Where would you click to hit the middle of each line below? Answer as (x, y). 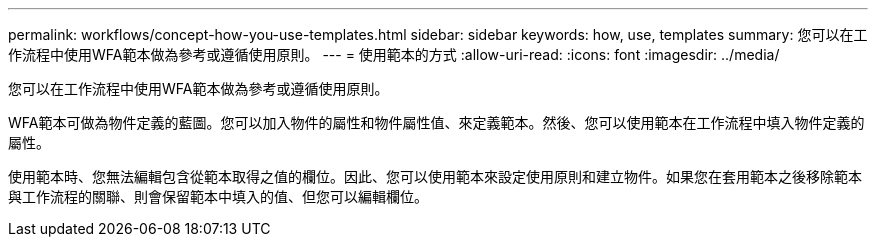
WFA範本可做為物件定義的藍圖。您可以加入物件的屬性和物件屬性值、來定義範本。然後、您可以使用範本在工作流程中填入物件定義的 (436, 122)
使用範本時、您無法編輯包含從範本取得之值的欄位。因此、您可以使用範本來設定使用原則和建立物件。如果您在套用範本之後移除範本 (435, 176)
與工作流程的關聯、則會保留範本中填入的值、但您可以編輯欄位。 (218, 196)
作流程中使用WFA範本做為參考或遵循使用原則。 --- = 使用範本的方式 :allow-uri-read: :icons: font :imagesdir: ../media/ (394, 54)
